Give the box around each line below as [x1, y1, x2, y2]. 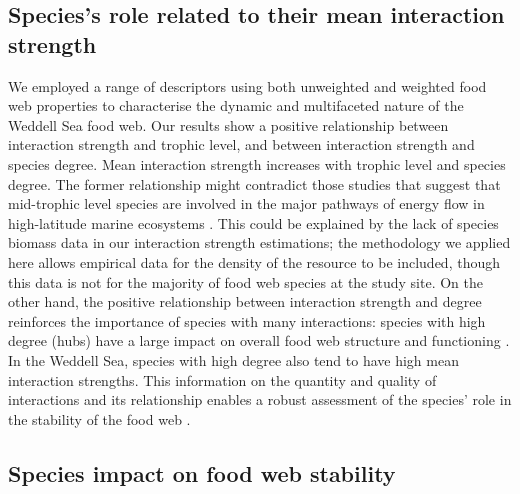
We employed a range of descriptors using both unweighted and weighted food [8, 75, 487, 96]
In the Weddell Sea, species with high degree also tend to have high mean [8, 349, 459, 370]
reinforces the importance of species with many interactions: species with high [8, 310, 486, 331]
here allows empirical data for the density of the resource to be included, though [8, 251, 500, 272]
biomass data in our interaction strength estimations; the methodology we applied [8, 232, 511, 253]
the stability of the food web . [8, 408, 191, 429]
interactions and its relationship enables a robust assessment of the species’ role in [8, 389, 512, 410]
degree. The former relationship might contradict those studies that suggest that [8, 173, 501, 194]
